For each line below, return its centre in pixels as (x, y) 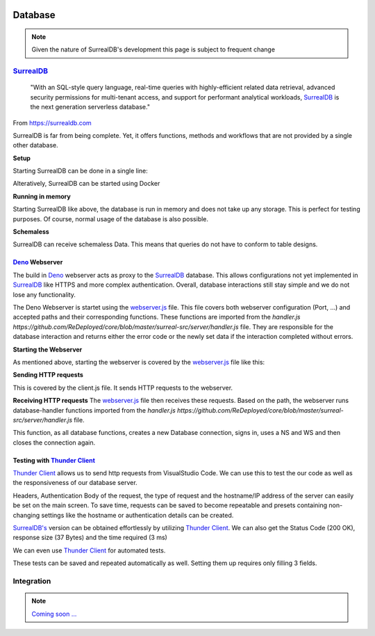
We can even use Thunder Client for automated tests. (89, 550)
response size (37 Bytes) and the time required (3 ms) (90, 538)
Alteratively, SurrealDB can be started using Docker (86, 184)
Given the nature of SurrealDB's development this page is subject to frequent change (153, 49)
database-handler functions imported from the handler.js (94, 410)
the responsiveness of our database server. (75, 483)
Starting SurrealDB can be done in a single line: (81, 171)
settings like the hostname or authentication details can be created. (137, 515)
